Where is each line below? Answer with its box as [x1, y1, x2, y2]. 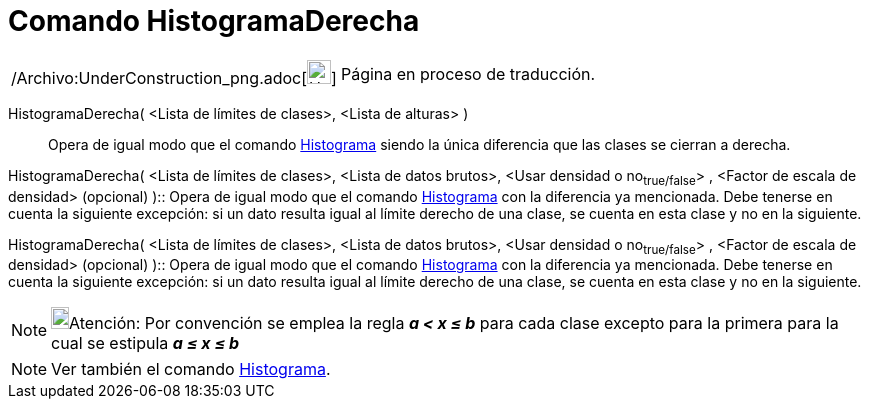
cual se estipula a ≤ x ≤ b [51, 333, 240, 354]
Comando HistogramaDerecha [8, 4, 420, 38]
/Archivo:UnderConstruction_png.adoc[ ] [11, 67, 337, 88]
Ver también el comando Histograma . [51, 359, 331, 380]
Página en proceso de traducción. [340, 63, 596, 84]
